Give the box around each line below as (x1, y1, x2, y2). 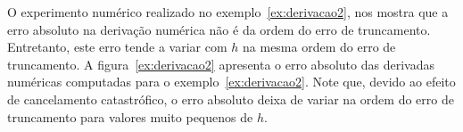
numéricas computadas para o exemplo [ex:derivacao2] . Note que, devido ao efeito (7, 72, 456, 91)
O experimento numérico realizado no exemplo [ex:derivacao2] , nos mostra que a (7, 3, 449, 21)
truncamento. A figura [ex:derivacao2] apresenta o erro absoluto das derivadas (7, 54, 434, 73)
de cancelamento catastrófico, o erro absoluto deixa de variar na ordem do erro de (7, 89, 454, 108)
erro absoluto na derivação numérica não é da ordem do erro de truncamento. (7, 20, 431, 38)
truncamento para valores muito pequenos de (7, 107, 253, 126)
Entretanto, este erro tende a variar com (7, 37, 227, 56)
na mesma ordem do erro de (243, 37, 396, 56)
